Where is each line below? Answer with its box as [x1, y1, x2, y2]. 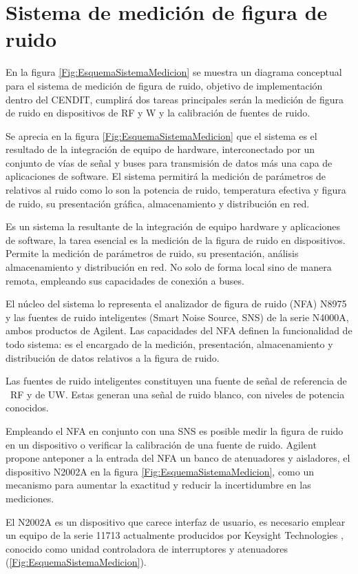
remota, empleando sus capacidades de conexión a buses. [6, 273, 244, 287]
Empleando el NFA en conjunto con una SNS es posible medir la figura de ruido [6, 423, 344, 438]
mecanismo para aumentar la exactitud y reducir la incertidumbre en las [6, 478, 311, 492]
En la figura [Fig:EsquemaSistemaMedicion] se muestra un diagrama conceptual [6, 65, 342, 79]
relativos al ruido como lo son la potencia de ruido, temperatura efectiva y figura [6, 183, 346, 197]
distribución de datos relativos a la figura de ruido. [6, 350, 220, 365]
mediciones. [6, 491, 54, 505]
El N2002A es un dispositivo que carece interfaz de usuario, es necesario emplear [6, 514, 346, 529]
